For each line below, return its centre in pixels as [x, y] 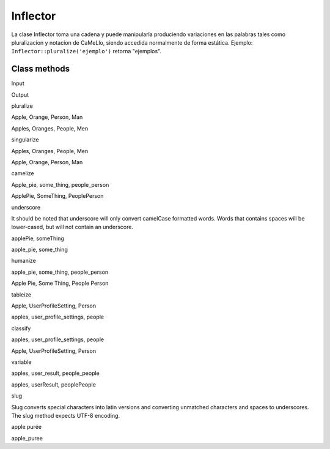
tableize [21, 295]
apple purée [27, 427]
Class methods [41, 69]
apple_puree [27, 438]
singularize [25, 140]
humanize [24, 261]
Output [20, 94]
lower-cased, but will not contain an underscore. [72, 227]
